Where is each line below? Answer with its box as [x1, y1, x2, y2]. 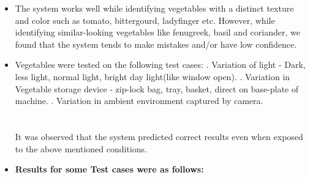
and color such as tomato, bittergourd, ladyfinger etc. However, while [15, 13, 275, 26]
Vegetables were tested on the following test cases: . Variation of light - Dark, [15, 58, 306, 71]
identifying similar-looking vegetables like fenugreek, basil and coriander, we [15, 26, 300, 39]
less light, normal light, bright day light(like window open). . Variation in [15, 70, 290, 83]
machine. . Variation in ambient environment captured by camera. [15, 94, 263, 107]
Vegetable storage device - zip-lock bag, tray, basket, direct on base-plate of [15, 82, 299, 95]
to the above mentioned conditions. [15, 142, 147, 155]
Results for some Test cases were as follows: [15, 163, 204, 176]
